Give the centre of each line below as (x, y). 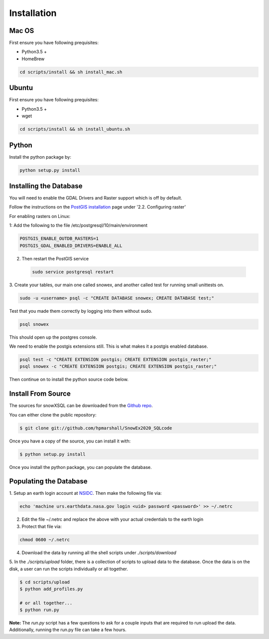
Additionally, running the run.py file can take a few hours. (68, 630)
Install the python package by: (40, 157)
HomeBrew (33, 59)
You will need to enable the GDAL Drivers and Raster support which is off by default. (96, 198)
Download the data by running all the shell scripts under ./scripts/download (99, 552)
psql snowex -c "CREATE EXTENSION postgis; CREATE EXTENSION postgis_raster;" (118, 366)
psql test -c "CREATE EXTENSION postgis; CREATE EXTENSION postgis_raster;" (116, 359)
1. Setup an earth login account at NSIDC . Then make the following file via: (85, 493)
